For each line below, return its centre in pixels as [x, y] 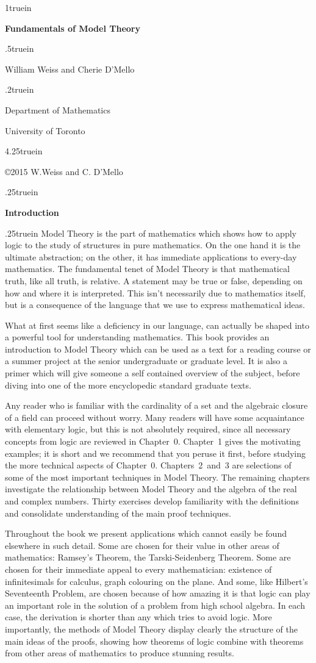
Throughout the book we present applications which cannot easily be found [146, 533]
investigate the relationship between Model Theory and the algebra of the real [151, 489]
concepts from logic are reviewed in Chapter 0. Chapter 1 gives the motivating [153, 441]
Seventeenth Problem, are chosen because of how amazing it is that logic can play [158, 593]
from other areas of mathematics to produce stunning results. [120, 653]
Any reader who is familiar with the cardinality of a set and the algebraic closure [156, 405]
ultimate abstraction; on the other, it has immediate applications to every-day [151, 256]
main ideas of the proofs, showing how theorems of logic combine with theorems [154, 641]
